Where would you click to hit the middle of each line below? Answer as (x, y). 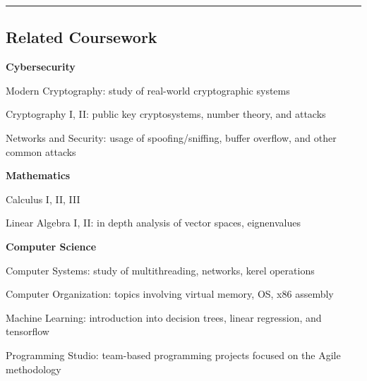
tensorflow (28, 331)
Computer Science (51, 246)
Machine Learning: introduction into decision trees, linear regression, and (164, 317)
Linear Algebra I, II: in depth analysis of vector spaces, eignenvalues (153, 223)
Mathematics (38, 175)
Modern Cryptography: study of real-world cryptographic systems (148, 90)
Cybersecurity (41, 67)
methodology (34, 369)
